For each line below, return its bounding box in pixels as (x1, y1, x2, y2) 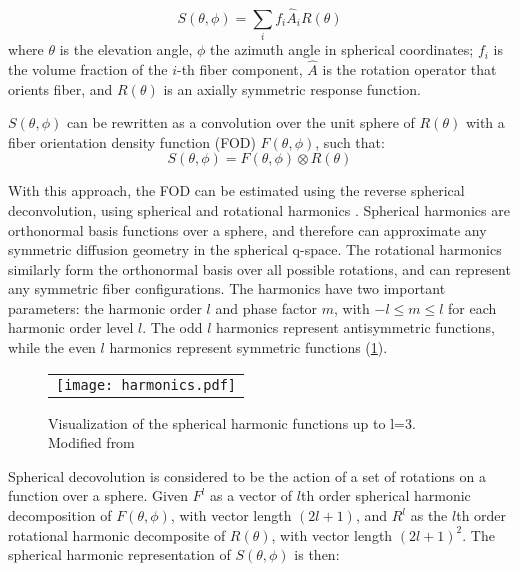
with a (465, 112, 505, 133)
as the (410, 505, 448, 526)
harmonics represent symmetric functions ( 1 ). (109, 337, 388, 358)
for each (448, 297, 497, 318)
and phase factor (215, 297, 318, 318)
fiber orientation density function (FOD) (8, 131, 256, 152)
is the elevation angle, (59, 39, 193, 60)
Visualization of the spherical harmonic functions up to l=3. (48, 412, 416, 433)
